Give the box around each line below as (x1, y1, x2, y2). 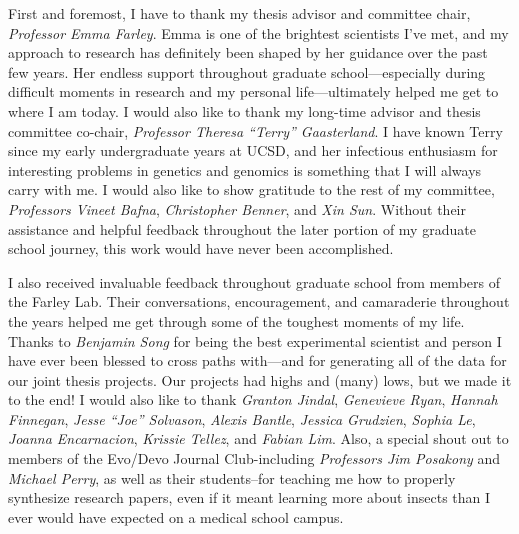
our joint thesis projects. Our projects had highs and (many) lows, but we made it (8, 369, 512, 390)
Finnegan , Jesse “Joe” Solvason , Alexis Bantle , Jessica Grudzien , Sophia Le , (8, 408, 476, 429)
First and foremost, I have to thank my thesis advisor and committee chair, (8, 3, 471, 23)
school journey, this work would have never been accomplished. (8, 238, 394, 259)
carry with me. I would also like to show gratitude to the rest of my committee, (8, 179, 495, 200)
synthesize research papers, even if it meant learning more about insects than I (8, 487, 491, 508)
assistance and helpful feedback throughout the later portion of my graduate (8, 218, 476, 239)
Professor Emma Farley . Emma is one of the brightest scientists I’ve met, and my (8, 22, 509, 43)
